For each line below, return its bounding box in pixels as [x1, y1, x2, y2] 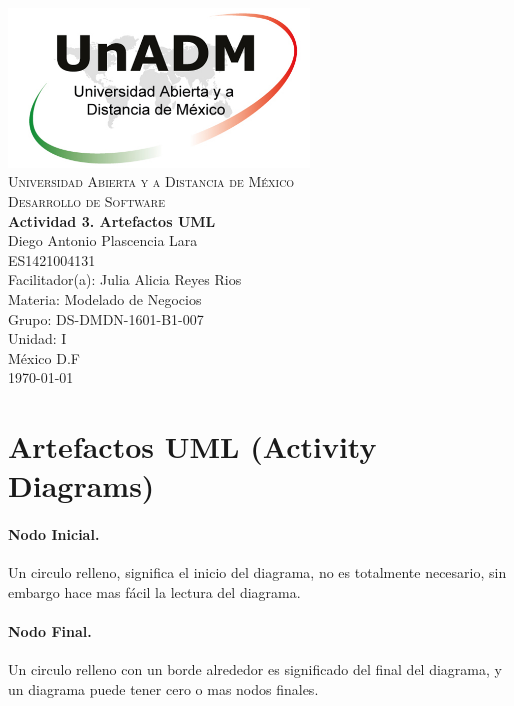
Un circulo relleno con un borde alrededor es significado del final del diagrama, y [8, 659, 502, 680]
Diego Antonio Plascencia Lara [8, 230, 198, 251]
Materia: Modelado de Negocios [8, 289, 202, 309]
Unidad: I [8, 328, 67, 349]
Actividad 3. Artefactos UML [8, 210, 216, 231]
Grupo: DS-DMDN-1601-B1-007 [8, 308, 204, 329]
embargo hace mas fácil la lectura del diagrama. [8, 581, 301, 602]
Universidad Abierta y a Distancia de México [8, 171, 295, 192]
